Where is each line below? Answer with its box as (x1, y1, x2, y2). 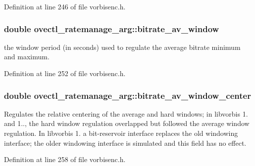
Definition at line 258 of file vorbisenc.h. (4, 154, 126, 165)
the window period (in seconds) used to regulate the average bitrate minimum (4, 41, 241, 52)
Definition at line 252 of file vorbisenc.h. (4, 68, 126, 78)
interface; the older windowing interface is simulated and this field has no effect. (4, 137, 247, 148)
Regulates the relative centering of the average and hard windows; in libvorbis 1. (4, 108, 248, 119)
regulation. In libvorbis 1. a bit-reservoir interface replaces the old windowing (4, 128, 238, 138)
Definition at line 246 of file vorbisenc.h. (4, 1, 126, 11)
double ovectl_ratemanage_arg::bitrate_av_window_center (4, 89, 251, 101)
